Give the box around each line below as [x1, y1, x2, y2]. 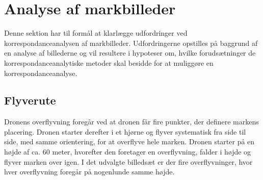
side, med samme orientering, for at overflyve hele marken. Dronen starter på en [4, 136, 255, 147]
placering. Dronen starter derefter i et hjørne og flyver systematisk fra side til [4, 126, 246, 137]
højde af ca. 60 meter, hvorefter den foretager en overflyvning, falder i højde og [4, 146, 251, 157]
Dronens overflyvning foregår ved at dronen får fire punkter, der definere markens [4, 116, 259, 127]
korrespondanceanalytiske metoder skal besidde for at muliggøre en [4, 57, 214, 68]
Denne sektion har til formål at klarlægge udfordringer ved [4, 28, 188, 38]
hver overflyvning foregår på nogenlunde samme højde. [4, 166, 175, 177]
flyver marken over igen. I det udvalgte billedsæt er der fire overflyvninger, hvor [4, 156, 253, 167]
